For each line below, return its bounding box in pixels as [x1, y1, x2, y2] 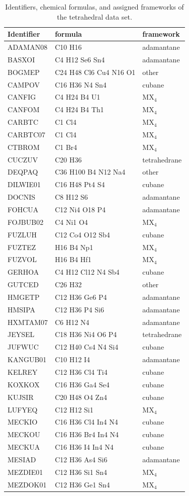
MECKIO [8, 417, 38, 427]
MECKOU [8, 429, 40, 440]
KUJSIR [8, 391, 34, 402]
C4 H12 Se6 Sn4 [55, 54, 105, 64]
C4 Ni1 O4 [55, 216, 88, 227]
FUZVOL [8, 254, 37, 265]
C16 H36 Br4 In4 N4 [55, 429, 119, 440]
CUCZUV [8, 154, 38, 164]
